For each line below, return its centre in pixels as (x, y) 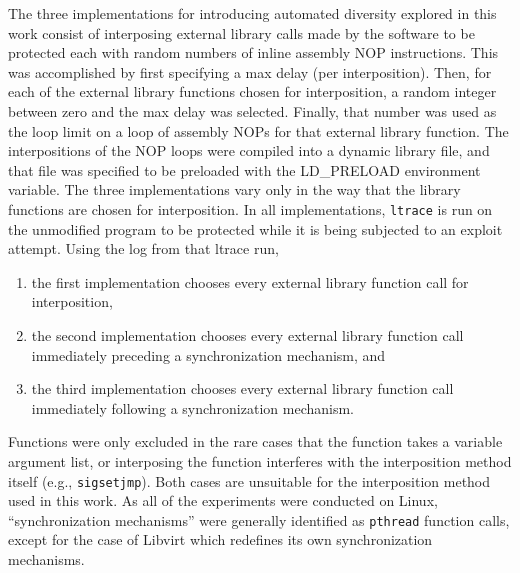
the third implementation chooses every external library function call (242, 388)
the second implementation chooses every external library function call (247, 334)
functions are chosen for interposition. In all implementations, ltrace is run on (250, 208)
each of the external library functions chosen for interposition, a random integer (252, 91)
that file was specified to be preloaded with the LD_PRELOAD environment (244, 169)
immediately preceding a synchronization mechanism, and (208, 354)
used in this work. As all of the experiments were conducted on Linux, (223, 500)
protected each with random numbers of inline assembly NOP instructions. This (253, 52)
